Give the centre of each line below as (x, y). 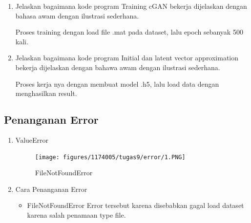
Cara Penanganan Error (51, 189)
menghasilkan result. (46, 93)
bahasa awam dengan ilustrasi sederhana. (77, 15)
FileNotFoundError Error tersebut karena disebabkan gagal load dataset (136, 205)
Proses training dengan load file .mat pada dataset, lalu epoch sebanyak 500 (129, 32)
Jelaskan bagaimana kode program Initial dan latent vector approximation (127, 58)
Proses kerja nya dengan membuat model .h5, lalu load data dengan (117, 84)
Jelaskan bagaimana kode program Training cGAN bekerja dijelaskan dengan (131, 6)
